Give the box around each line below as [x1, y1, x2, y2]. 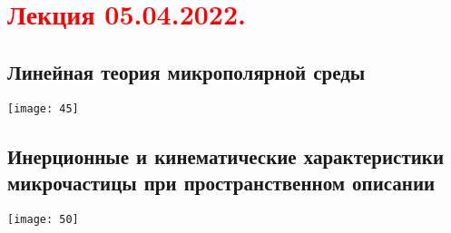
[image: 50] [7, 212, 79, 226]
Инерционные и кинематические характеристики [7, 141, 445, 170]
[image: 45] [7, 102, 79, 115]
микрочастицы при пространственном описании [7, 169, 436, 197]
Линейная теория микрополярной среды [7, 57, 366, 85]
